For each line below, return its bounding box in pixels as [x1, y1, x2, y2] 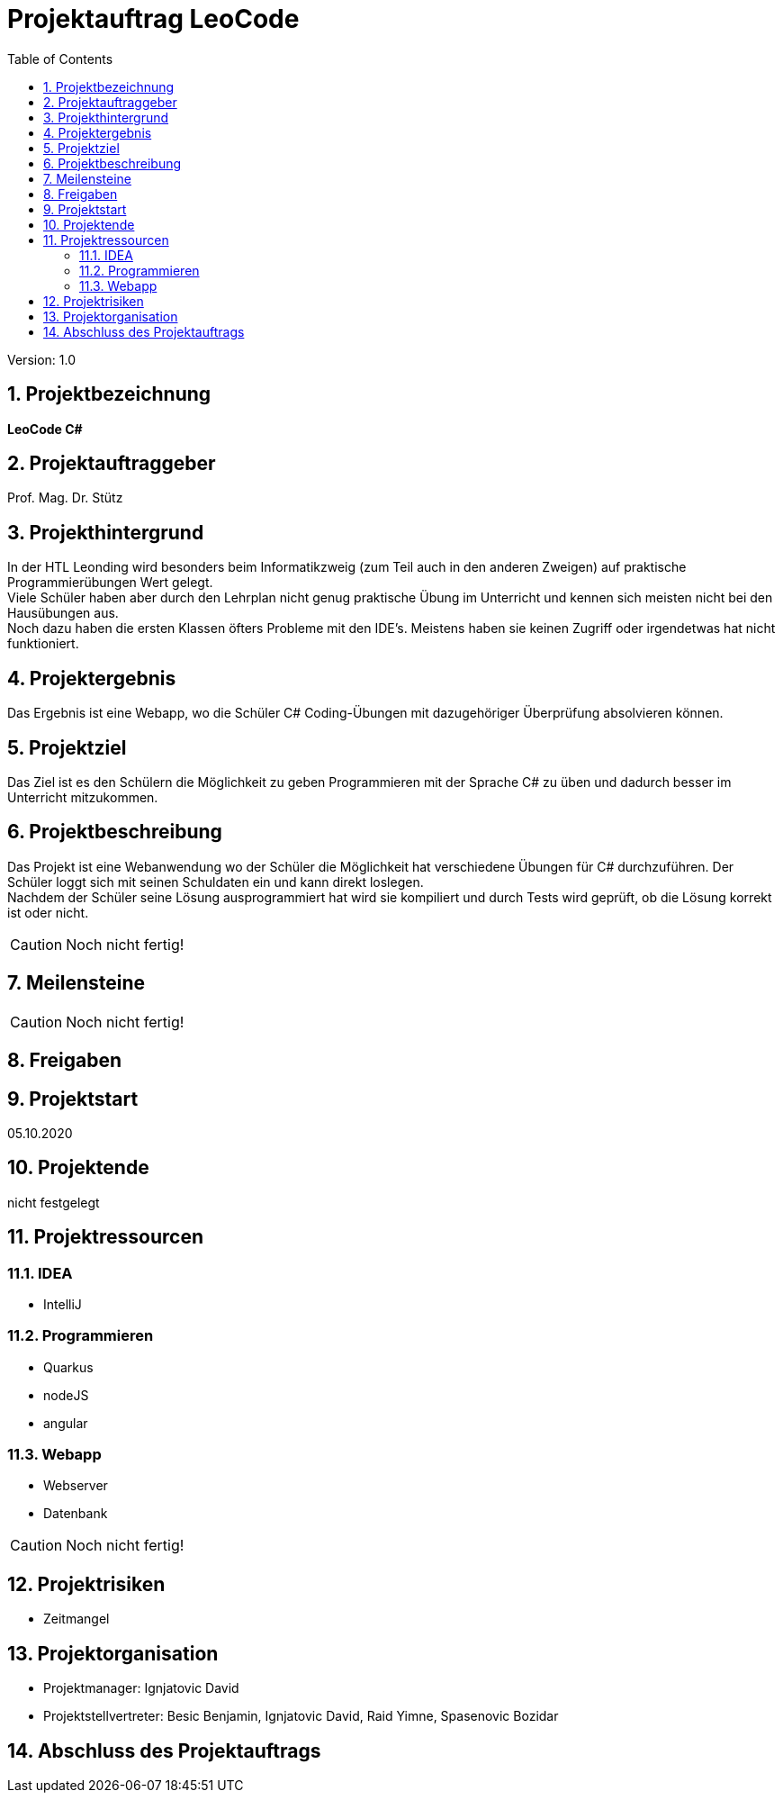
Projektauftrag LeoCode [7, 4, 300, 34]
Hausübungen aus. [7, 605, 119, 621]
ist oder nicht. [7, 904, 89, 920]
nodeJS [43, 1387, 89, 1403]
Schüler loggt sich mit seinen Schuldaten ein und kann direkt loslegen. [7, 873, 424, 890]
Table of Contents [7, 50, 113, 67]
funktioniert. [7, 636, 79, 652]
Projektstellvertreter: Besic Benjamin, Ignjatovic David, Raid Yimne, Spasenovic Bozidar [43, 1708, 559, 1724]
